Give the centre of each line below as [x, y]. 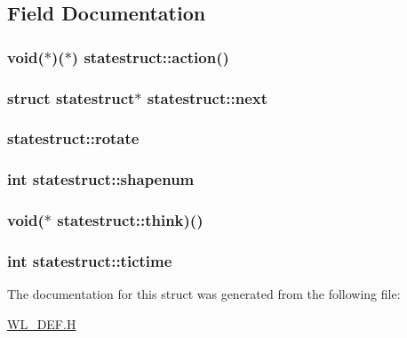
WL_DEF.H [42, 323]
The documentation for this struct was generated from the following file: [204, 294]
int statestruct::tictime [90, 260]
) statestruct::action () [150, 56]
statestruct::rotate [73, 138]
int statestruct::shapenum [101, 179]
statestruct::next [207, 97]
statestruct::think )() [130, 220]
